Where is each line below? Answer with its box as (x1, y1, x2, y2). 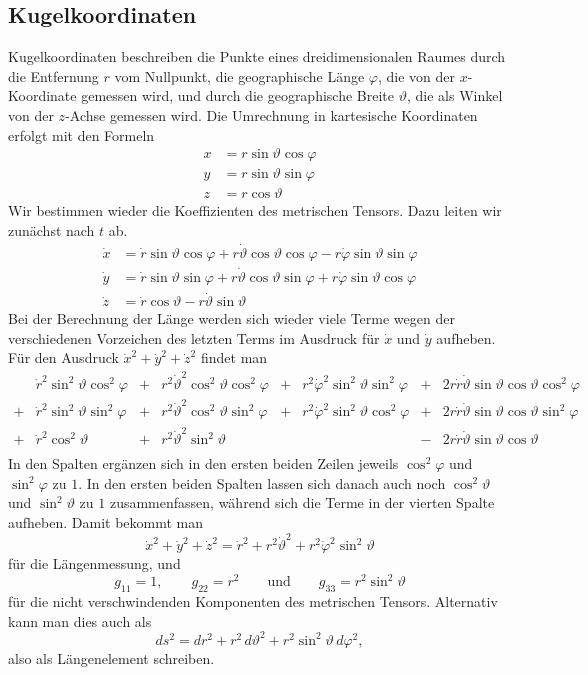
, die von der (377, 65, 456, 86)
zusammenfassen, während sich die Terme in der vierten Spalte (109, 492, 495, 513)
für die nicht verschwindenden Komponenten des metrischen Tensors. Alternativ (8, 591, 498, 612)
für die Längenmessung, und (8, 553, 181, 574)
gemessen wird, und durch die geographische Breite (81, 85, 395, 106)
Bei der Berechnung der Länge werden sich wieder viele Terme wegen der (8, 308, 455, 329)
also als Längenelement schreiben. (8, 647, 215, 668)
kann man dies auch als (8, 610, 152, 631)
